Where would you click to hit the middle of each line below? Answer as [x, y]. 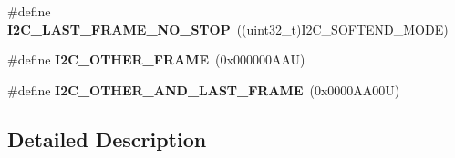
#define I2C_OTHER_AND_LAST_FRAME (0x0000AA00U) [204, 89]
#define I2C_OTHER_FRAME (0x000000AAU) [156, 59]
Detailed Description [107, 138]
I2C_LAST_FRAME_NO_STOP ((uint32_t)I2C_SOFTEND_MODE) [228, 29]
